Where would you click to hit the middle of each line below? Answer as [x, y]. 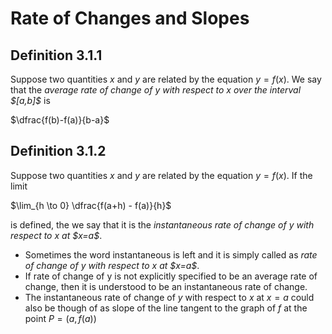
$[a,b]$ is [30, 100]
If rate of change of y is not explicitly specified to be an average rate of [171, 276]
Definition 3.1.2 [58, 151]
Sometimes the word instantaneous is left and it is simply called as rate [171, 254]
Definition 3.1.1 [56, 55]
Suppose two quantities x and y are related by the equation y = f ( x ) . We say [166, 79]
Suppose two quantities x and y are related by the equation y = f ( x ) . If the [161, 175]
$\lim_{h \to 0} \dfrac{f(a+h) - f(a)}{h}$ [91, 205]
